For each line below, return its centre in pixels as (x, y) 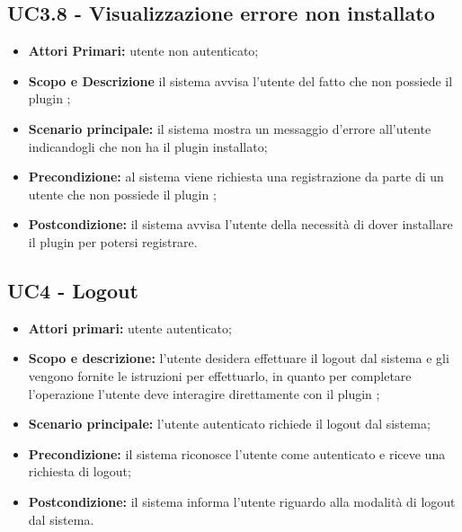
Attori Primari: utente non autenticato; (143, 51)
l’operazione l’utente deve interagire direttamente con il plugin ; (204, 393)
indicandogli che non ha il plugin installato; (148, 146)
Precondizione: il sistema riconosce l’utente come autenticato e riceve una (237, 453)
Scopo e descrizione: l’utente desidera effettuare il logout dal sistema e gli (239, 358)
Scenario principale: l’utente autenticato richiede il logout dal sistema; (229, 424)
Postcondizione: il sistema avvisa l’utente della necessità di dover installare (240, 224)
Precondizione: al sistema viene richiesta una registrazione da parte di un (236, 177)
